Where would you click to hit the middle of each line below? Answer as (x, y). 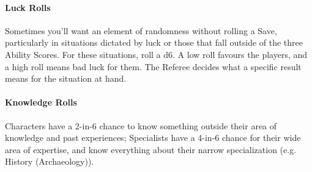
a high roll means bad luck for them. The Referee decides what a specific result (153, 66)
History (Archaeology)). (50, 161)
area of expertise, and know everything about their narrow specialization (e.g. (151, 149)
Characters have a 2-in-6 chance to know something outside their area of (141, 125)
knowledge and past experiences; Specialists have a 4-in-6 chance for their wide (153, 138)
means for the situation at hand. (66, 78)
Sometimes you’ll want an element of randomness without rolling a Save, (141, 30)
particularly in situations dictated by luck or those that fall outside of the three (154, 42)
